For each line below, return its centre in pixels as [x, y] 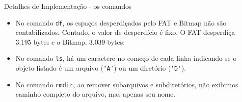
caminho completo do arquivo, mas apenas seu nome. [95, 94]
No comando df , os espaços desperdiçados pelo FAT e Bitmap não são [121, 22]
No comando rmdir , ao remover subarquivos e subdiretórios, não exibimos [127, 84]
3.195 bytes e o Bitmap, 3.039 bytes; [70, 41]
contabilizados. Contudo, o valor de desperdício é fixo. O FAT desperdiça [125, 32]
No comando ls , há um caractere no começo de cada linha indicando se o [126, 58]
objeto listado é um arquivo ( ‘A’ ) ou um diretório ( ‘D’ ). [101, 68]
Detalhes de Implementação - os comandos [68, 6]
